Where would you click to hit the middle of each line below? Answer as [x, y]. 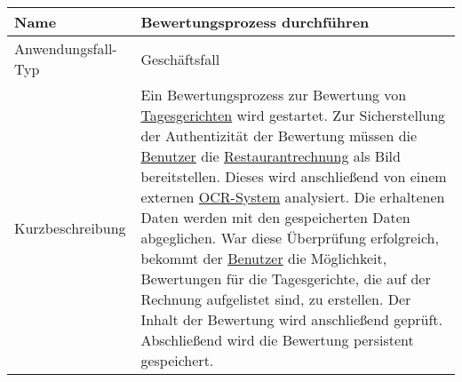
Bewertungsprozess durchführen [255, 22]
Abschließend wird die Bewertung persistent [277, 340]
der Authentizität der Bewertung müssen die [279, 135]
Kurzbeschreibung [70, 227]
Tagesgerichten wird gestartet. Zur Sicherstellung [293, 115]
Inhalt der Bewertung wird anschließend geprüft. [292, 319]
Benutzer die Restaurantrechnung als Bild [271, 156]
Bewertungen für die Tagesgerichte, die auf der [286, 279]
